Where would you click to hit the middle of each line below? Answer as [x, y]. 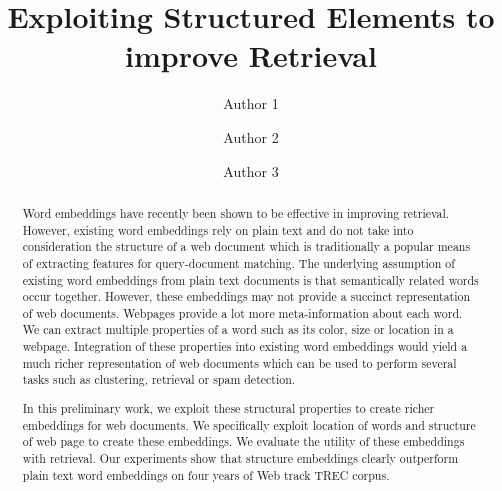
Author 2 [251, 136]
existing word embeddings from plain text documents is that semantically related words [250, 279]
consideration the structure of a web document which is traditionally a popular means [246, 246]
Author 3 [251, 170]
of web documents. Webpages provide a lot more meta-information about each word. [242, 312]
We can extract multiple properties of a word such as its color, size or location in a [238, 329]
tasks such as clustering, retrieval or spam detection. [159, 379]
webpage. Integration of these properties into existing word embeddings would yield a [245, 346]
